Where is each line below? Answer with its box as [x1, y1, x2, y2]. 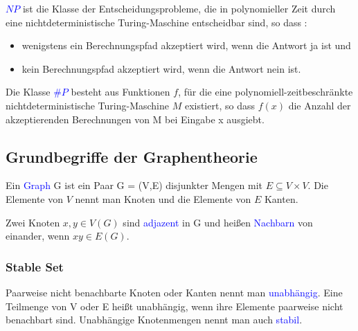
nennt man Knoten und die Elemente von [75, 191, 251, 206]
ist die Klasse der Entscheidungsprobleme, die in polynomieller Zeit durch [22, 1, 336, 15]
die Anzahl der [288, 98, 351, 112]
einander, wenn [6, 229, 70, 243]
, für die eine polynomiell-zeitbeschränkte [178, 84, 353, 99]
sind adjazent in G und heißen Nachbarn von [123, 215, 313, 229]
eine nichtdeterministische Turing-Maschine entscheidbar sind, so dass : [6, 15, 307, 29]
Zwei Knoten [6, 215, 60, 229]
